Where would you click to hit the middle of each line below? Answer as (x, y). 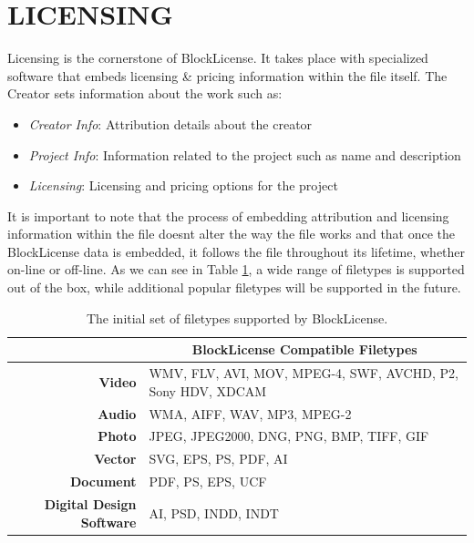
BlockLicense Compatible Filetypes (304, 349)
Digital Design (90, 503)
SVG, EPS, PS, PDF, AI (218, 459)
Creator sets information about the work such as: (145, 93)
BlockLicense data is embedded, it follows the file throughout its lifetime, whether (237, 251)
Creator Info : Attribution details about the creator (170, 123)
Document (103, 482)
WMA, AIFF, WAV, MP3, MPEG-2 (250, 413)
